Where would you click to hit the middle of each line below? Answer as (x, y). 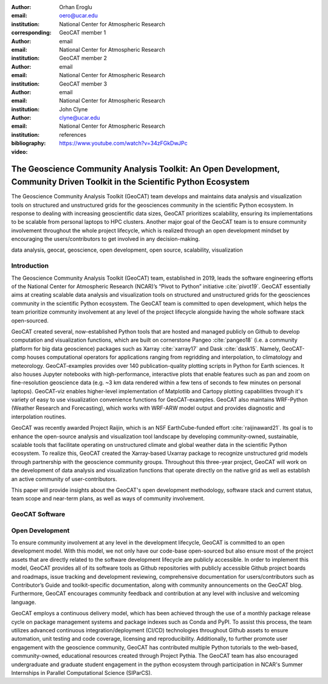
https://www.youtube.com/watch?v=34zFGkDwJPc (123, 143)
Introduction (30, 266)
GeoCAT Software (38, 514)
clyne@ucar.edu (80, 118)
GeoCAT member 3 (83, 84)
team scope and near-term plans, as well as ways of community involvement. (108, 499)
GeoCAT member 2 (83, 58)
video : (19, 151)
